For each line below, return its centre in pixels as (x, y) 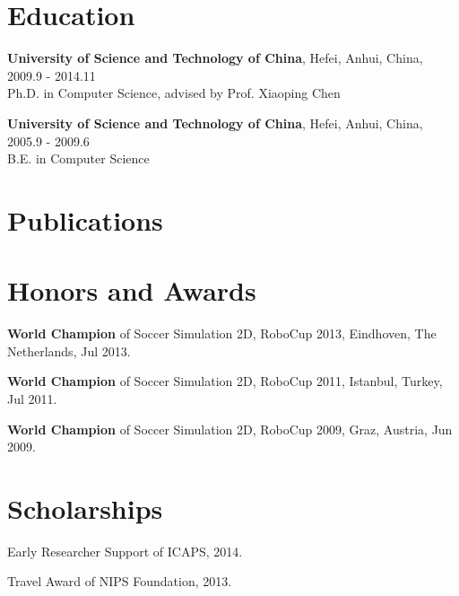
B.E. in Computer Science (78, 158)
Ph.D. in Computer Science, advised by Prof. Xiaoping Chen (174, 93)
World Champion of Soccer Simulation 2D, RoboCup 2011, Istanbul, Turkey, (225, 381)
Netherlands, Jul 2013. (69, 351)
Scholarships (85, 508)
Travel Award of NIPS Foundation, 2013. (120, 581)
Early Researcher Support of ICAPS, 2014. (125, 551)
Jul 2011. (32, 398)
